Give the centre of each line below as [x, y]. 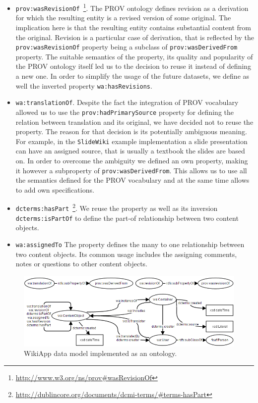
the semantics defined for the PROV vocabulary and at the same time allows [132, 180]
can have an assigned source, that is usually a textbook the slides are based [130, 151]
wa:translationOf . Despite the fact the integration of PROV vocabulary [127, 102]
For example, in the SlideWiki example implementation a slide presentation [131, 141]
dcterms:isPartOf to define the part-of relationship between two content [127, 218]
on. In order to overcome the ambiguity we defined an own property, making [132, 160]
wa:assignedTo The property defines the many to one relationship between [130, 244]
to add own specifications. [55, 189]
